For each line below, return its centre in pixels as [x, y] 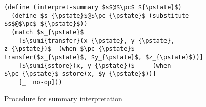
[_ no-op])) [40, 82]
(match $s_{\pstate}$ [48, 32]
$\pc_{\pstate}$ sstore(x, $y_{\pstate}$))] [80, 74]
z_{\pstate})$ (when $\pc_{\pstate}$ [69, 49]
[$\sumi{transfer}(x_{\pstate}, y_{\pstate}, [96, 40]
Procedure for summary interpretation [63, 98]
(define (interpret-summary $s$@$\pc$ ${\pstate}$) [93, 7]
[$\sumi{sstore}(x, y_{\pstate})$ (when [95, 66]
